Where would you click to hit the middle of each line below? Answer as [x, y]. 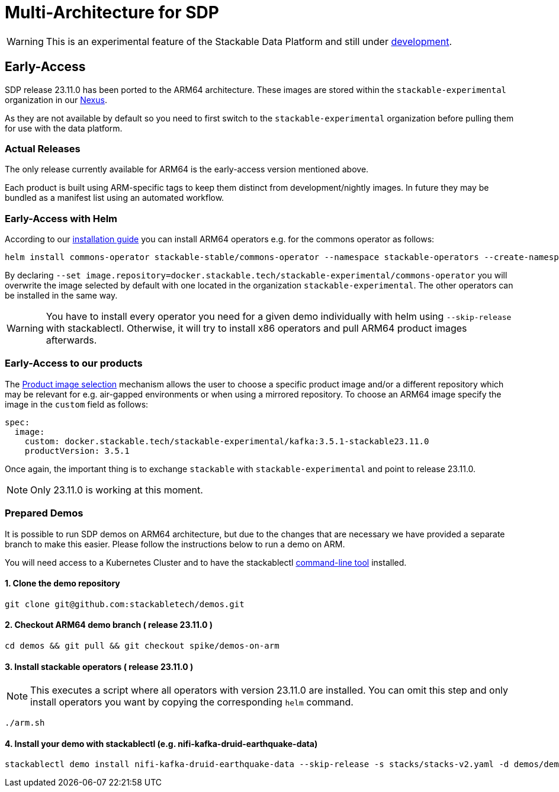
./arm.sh [25, 723]
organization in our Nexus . [56, 100]
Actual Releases [43, 148]
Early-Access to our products [74, 363]
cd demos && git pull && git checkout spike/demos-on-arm [142, 646]
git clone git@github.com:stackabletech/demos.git [125, 604]
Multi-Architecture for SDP [112, 12]
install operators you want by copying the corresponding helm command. [192, 702]
